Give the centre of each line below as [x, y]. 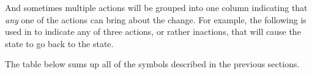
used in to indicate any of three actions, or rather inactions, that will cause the [153, 31]
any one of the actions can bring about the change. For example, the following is [156, 19]
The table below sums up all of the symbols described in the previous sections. [152, 64]
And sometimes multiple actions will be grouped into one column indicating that [156, 7]
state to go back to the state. [59, 43]
